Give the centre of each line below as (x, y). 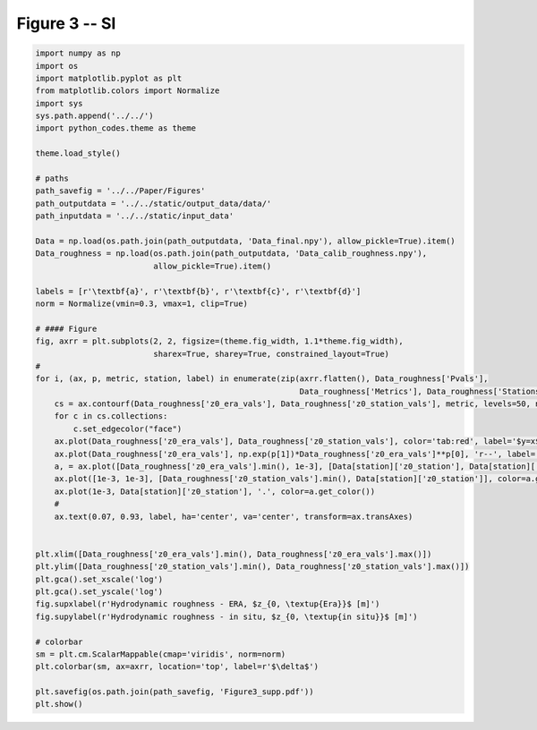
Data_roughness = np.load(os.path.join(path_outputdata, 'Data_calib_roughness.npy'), (231, 254)
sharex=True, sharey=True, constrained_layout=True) (271, 354)
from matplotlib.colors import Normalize (128, 91)
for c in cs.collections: (111, 416)
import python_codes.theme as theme (116, 128)
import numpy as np (78, 53)
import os (57, 66)
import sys (59, 103)
